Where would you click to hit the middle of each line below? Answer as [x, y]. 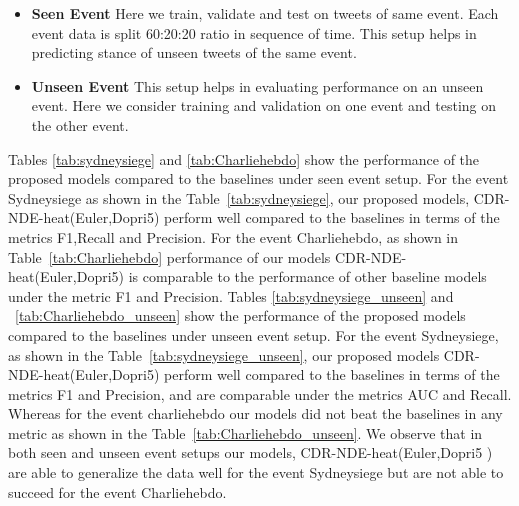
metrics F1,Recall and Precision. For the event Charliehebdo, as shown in [233, 236]
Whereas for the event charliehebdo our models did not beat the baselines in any [255, 413]
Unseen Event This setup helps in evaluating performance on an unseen [257, 85]
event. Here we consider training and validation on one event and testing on [264, 105]
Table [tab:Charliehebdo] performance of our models [169, 256]
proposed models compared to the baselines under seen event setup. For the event [258, 178]
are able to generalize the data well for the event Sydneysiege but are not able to [256, 472]
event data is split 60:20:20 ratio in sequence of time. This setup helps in [254, 32]
